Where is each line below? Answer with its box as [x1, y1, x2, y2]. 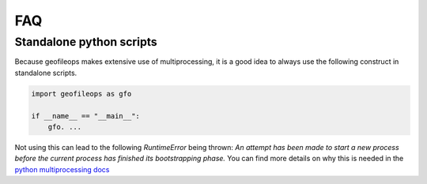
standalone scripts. [14, 68, 77, 77]
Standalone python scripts [14, 35, 157, 49]
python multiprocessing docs [14, 164, 110, 174]
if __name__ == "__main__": [31, 111, 140, 120]
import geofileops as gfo [31, 89, 132, 98]
